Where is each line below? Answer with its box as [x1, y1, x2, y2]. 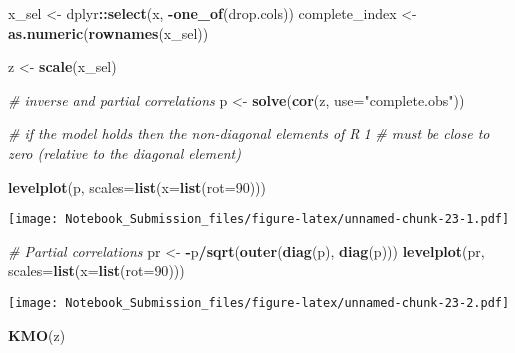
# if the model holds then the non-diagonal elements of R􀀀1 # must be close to [8, 123, 490, 144]
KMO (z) [8, 324, 66, 345]
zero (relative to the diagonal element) [8, 142, 241, 163]
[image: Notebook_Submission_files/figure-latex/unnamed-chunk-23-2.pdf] [8, 296, 510, 310]
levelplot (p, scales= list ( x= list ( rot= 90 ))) [8, 176, 266, 197]
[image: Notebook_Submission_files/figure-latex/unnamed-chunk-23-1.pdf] [8, 212, 510, 227]
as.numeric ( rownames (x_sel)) [8, 22, 209, 43]
